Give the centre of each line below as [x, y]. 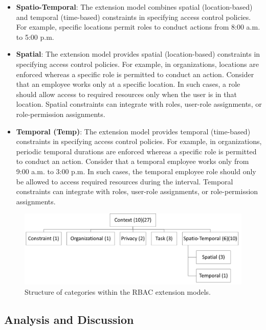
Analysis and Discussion [69, 319]
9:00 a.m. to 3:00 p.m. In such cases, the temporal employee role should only [136, 171]
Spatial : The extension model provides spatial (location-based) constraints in [138, 54]
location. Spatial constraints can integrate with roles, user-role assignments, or [139, 104]
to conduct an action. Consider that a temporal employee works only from [132, 161]
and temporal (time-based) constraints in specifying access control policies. [134, 17]
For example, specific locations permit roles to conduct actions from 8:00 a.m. [138, 27]
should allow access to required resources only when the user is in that [126, 94]
